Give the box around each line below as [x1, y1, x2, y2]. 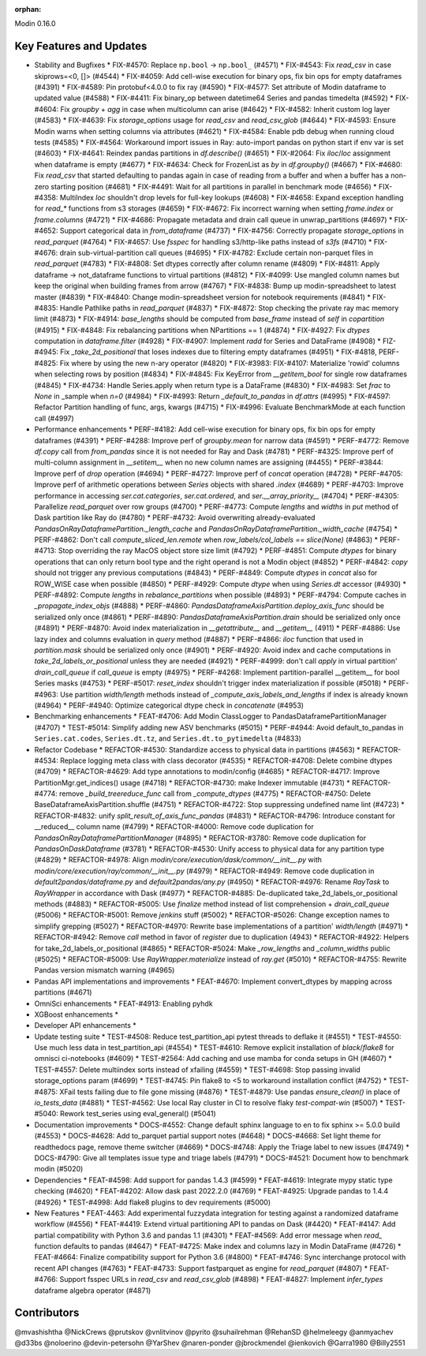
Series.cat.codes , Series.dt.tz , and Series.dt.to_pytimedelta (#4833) [34, 734, 301, 743]
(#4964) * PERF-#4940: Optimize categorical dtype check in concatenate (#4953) [34, 700, 304, 710]
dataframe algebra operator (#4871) [34, 1286, 151, 1295]
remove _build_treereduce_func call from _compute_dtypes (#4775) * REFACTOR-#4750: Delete [59, 789, 371, 798]
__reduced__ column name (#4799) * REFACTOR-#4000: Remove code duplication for [34, 822, 315, 831]
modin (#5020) [34, 1164, 84, 1174]
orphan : [14, 5, 42, 13]
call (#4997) [34, 413, 74, 423]
